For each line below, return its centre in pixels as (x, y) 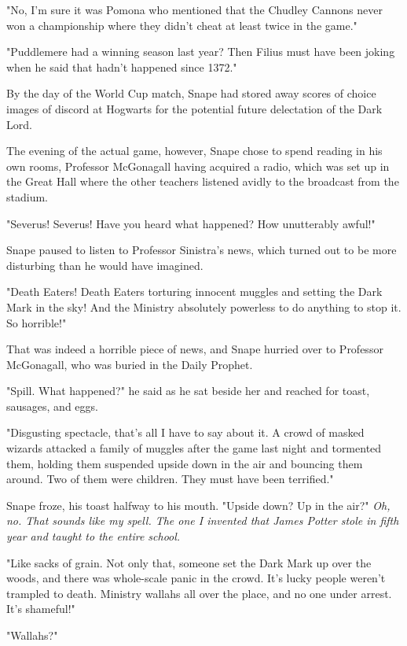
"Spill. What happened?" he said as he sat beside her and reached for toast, (188, 391)
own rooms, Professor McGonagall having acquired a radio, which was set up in (198, 166)
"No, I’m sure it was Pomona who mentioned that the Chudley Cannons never (194, 9)
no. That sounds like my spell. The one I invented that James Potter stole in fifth (203, 520)
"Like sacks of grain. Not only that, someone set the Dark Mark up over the (189, 562)
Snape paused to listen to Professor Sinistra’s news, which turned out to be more (202, 250)
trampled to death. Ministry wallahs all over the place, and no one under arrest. (199, 593)
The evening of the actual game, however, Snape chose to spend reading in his (194, 151)
